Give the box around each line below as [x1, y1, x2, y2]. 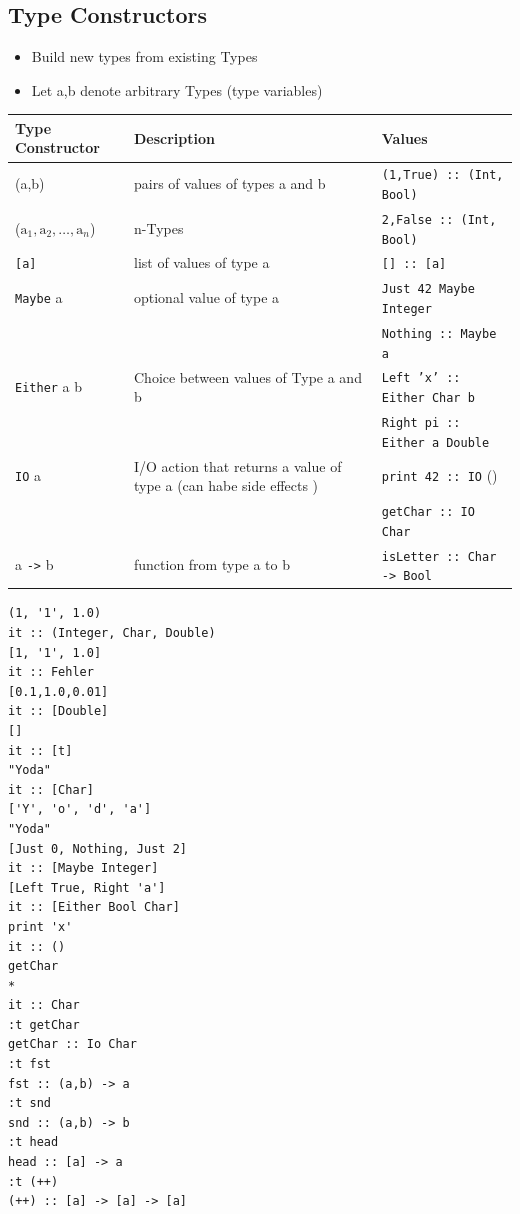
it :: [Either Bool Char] [8, 900, 180, 915]
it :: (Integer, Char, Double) [8, 626, 216, 641]
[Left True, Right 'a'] [8, 880, 166, 895]
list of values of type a [133, 252, 270, 273]
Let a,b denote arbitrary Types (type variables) [31, 79, 323, 100]
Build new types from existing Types [31, 46, 258, 67]
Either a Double [381, 435, 490, 450]
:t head [8, 1135, 59, 1150]
